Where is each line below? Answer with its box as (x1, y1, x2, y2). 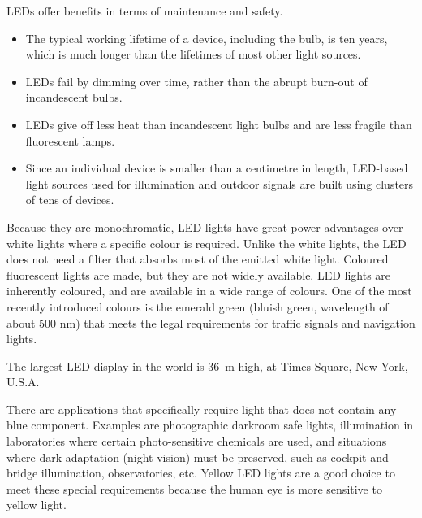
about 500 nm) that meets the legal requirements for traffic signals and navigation (6, 314, 416, 331)
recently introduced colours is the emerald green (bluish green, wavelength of (6, 298, 389, 315)
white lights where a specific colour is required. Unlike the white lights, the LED (6, 234, 407, 251)
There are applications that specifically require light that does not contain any (6, 400, 397, 417)
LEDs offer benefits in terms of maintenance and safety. (6, 2, 283, 19)
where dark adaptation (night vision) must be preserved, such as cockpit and (6, 448, 389, 465)
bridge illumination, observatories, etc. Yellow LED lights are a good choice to (6, 464, 395, 481)
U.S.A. (6, 373, 40, 390)
